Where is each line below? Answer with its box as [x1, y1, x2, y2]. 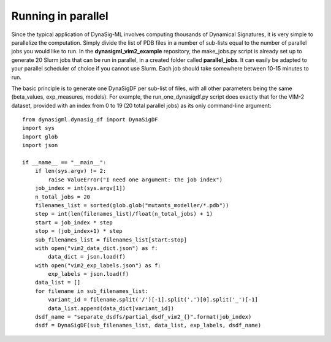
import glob [22, 133, 58, 140]
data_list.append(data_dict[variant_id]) [48, 305, 175, 312]
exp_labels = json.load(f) [48, 270, 129, 278]
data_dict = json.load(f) [48, 253, 126, 260]
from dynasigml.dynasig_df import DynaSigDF [22, 116, 159, 123]
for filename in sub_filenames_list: [34, 287, 148, 294]
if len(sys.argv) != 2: [34, 167, 107, 175]
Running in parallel [11, 9, 108, 23]
